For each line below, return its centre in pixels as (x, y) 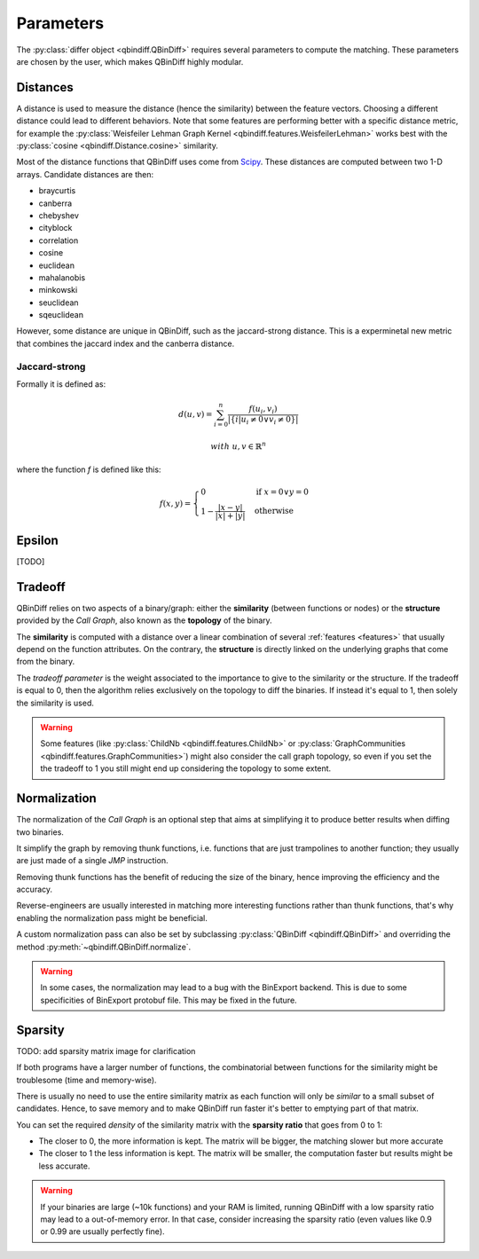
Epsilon (38, 540)
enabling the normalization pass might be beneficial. (112, 917)
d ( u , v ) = (196, 414)
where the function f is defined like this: (89, 469)
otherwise (274, 511)
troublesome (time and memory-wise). (86, 1080)
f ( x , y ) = (176, 503)
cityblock (55, 228)
